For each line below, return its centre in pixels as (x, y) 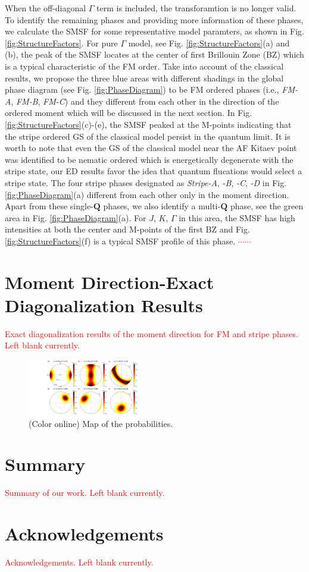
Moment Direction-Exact (110, 282)
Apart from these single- (49, 206)
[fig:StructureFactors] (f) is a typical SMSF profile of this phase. (120, 241)
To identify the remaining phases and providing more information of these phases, (154, 19)
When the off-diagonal (46, 8)
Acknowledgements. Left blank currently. (79, 562)
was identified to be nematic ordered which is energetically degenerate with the (149, 159)
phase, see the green (267, 206)
